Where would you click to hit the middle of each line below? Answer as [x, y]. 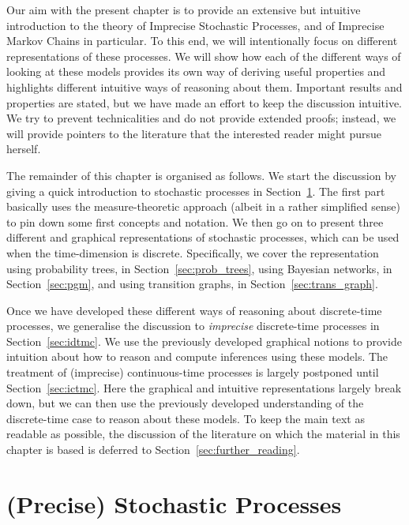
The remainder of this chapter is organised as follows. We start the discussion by [201, 175]
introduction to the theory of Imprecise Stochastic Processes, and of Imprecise [195, 25]
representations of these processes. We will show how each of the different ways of [204, 56]
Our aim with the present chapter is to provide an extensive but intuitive [184, 9]
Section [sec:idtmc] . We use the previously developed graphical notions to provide [204, 341]
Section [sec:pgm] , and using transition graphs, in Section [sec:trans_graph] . [192, 284]
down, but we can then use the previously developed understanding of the [185, 403]
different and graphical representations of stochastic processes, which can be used [203, 237]
